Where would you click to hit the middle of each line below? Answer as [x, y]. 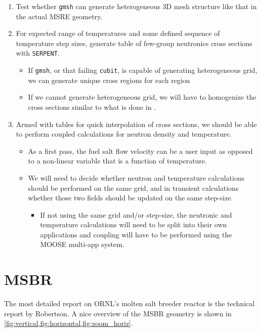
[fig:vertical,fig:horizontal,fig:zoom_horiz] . [69, 323]
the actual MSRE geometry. [59, 16]
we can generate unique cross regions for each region [109, 80]
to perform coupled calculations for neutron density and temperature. [124, 134]
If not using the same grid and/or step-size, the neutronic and [136, 214]
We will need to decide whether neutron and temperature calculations [136, 177]
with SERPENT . [38, 53]
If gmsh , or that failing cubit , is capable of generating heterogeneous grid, [143, 70]
